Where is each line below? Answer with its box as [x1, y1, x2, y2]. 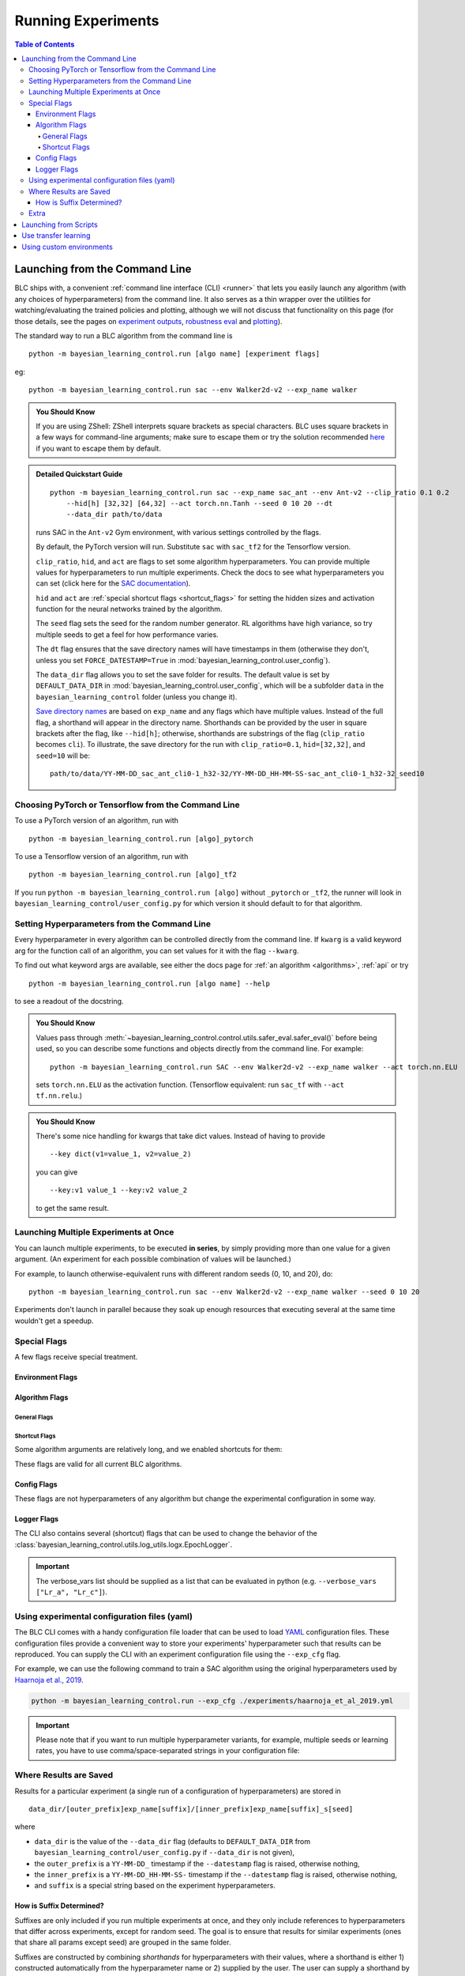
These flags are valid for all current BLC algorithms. [14, 1459, 182, 1469]
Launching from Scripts [21, 220, 98, 229]
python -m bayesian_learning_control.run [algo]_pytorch [28, 834, 254, 843]
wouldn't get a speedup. [14, 1316, 94, 1326]
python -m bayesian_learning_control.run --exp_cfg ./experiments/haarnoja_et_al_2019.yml [31, 1696, 394, 1705]
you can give [36, 1167, 78, 1177]
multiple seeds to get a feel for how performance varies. [36, 629, 219, 639]
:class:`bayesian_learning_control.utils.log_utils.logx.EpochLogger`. [14, 1540, 233, 1549]
